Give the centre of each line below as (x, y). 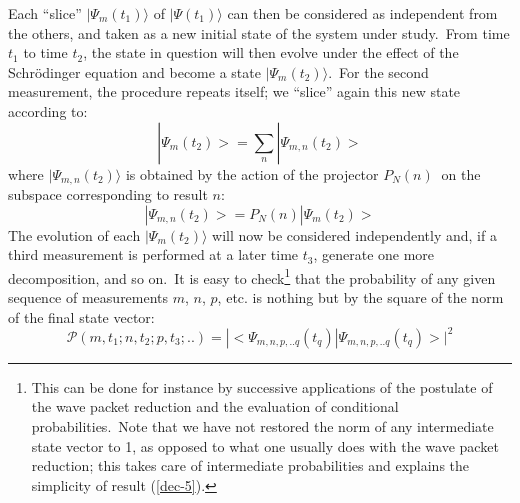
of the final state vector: (81, 316)
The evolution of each (74, 234)
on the (461, 173)
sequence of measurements (88, 297)
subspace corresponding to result (108, 194)
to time (45, 52)
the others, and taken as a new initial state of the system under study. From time (259, 32)
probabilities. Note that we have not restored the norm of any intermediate (262, 425)
